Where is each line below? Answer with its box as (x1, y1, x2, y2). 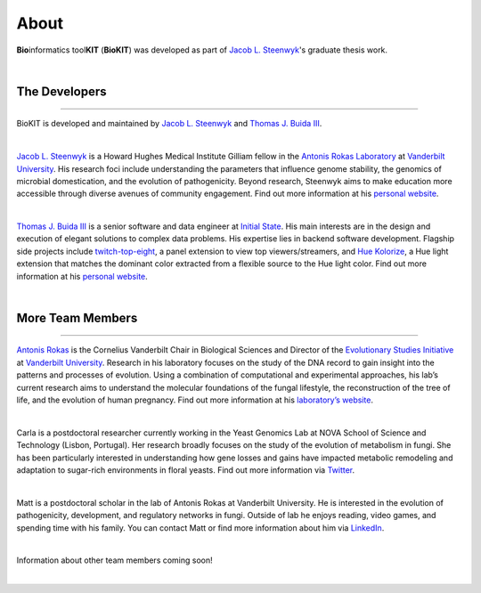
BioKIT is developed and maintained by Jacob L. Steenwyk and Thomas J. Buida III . (16, 118, 322, 129)
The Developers (16, 84, 107, 99)
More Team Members (16, 310, 138, 325)
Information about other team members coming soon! (16, 555, 213, 565)
